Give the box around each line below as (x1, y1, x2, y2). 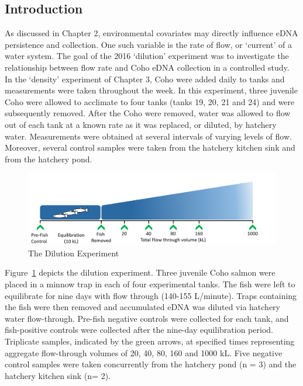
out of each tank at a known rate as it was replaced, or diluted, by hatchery (5, 118, 277, 130)
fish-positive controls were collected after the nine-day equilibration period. (5, 324, 273, 336)
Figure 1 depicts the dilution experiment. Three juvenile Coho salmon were (5, 266, 276, 279)
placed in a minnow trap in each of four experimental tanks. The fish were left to (5, 278, 295, 290)
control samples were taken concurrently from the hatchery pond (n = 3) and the (5, 358, 297, 370)
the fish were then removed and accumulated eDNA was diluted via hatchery (5, 301, 280, 313)
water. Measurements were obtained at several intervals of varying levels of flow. (5, 130, 292, 142)
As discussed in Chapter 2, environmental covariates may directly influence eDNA (5, 27, 298, 39)
